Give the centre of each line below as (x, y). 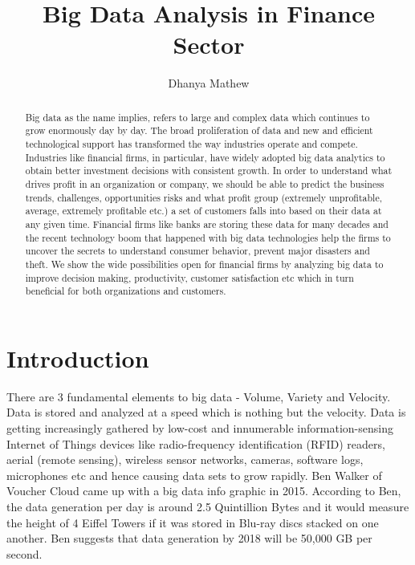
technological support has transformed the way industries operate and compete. (191, 144)
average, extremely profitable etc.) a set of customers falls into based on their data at (203, 211)
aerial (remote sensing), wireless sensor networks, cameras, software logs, (185, 459)
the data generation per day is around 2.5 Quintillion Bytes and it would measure (208, 506)
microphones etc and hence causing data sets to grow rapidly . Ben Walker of (194, 475)
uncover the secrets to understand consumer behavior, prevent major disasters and (197, 251)
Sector (209, 45)
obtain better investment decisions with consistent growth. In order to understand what (209, 171)
